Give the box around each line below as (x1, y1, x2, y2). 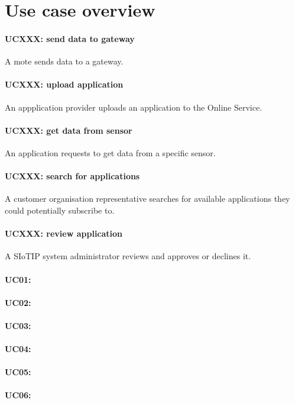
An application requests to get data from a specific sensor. (5, 146, 216, 159)
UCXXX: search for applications (5, 170, 140, 182)
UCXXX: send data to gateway (5, 32, 135, 44)
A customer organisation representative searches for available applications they (5, 192, 290, 205)
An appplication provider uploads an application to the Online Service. (5, 101, 262, 113)
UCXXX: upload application (5, 78, 124, 91)
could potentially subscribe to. (5, 204, 115, 216)
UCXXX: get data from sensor (5, 124, 132, 136)
